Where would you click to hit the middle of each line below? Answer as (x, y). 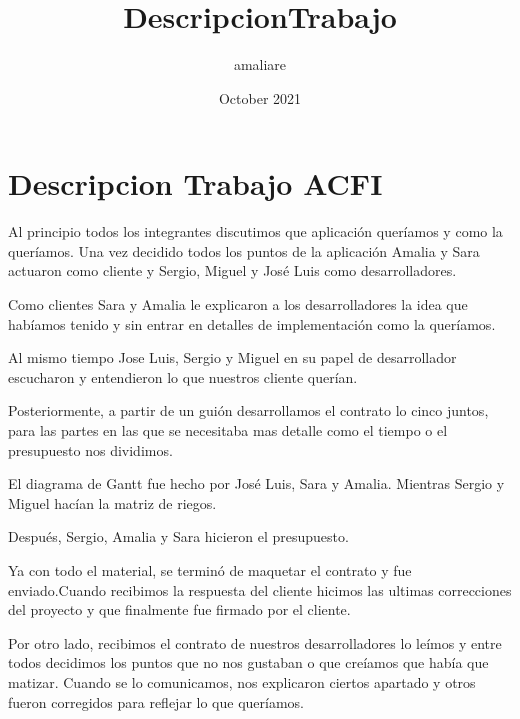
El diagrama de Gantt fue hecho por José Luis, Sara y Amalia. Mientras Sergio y (256, 483)
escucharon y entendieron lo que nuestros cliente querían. (183, 376)
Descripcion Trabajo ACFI (195, 183)
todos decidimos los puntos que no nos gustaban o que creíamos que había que (248, 662)
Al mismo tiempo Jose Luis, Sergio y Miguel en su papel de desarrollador (232, 357)
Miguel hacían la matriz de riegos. (112, 502)
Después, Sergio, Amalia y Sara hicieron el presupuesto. (178, 536)
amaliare (260, 64)
